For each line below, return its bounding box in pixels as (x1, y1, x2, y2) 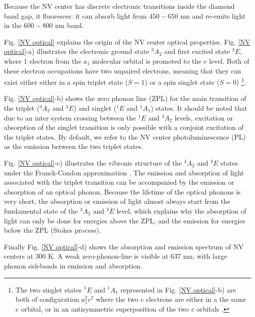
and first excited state (164, 46, 230, 56)
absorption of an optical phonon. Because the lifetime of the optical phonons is (4, 186, 241, 196)
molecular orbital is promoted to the (92, 55, 202, 66)
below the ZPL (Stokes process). (4, 225, 101, 235)
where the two (96, 294, 138, 304)
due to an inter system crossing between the (4, 112, 136, 122)
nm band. (55, 20, 84, 30)
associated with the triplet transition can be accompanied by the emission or (4, 177, 234, 187)
